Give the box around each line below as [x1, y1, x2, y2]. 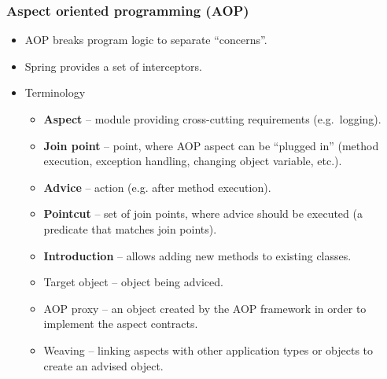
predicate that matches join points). [43, 220, 217, 237]
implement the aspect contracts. [43, 315, 198, 332]
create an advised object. [43, 357, 164, 373]
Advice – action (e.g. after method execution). [43, 178, 271, 195]
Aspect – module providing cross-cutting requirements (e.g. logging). [43, 111, 381, 127]
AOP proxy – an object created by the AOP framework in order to [43, 300, 367, 316]
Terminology [24, 84, 86, 101]
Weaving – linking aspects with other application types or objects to [43, 341, 374, 358]
